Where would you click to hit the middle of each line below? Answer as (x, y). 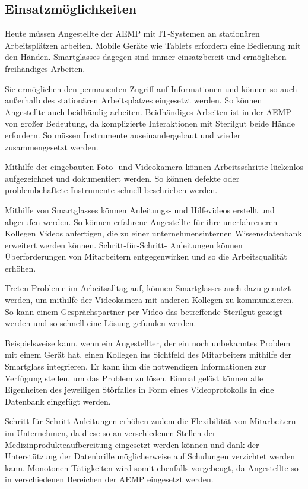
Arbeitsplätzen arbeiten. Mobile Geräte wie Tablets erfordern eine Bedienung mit (153, 45)
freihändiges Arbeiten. (45, 68)
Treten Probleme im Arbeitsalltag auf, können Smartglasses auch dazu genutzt (148, 288)
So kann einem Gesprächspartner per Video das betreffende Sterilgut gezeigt (144, 311)
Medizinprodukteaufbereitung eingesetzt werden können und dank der (132, 444)
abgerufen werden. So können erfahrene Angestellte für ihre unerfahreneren (141, 221)
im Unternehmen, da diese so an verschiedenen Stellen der (110, 433)
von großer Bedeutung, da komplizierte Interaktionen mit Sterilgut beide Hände (150, 123)
